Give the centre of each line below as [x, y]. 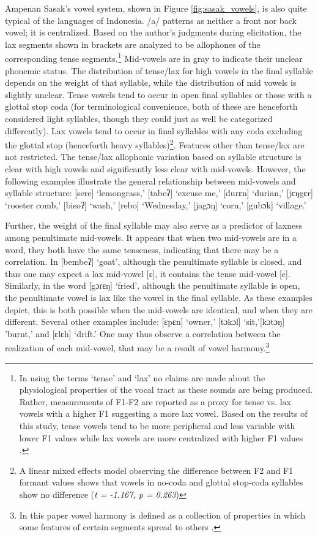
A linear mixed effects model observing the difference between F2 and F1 [156, 470]
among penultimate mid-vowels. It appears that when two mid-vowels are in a [151, 237]
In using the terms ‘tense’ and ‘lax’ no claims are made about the [142, 377]
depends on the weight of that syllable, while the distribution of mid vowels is [151, 82]
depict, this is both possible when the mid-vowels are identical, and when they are [159, 309]
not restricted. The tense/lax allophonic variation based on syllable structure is [153, 157]
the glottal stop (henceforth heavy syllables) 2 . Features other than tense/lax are [155, 144]
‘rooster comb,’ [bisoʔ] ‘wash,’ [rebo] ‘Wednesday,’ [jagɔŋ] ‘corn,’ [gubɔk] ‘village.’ [156, 204]
